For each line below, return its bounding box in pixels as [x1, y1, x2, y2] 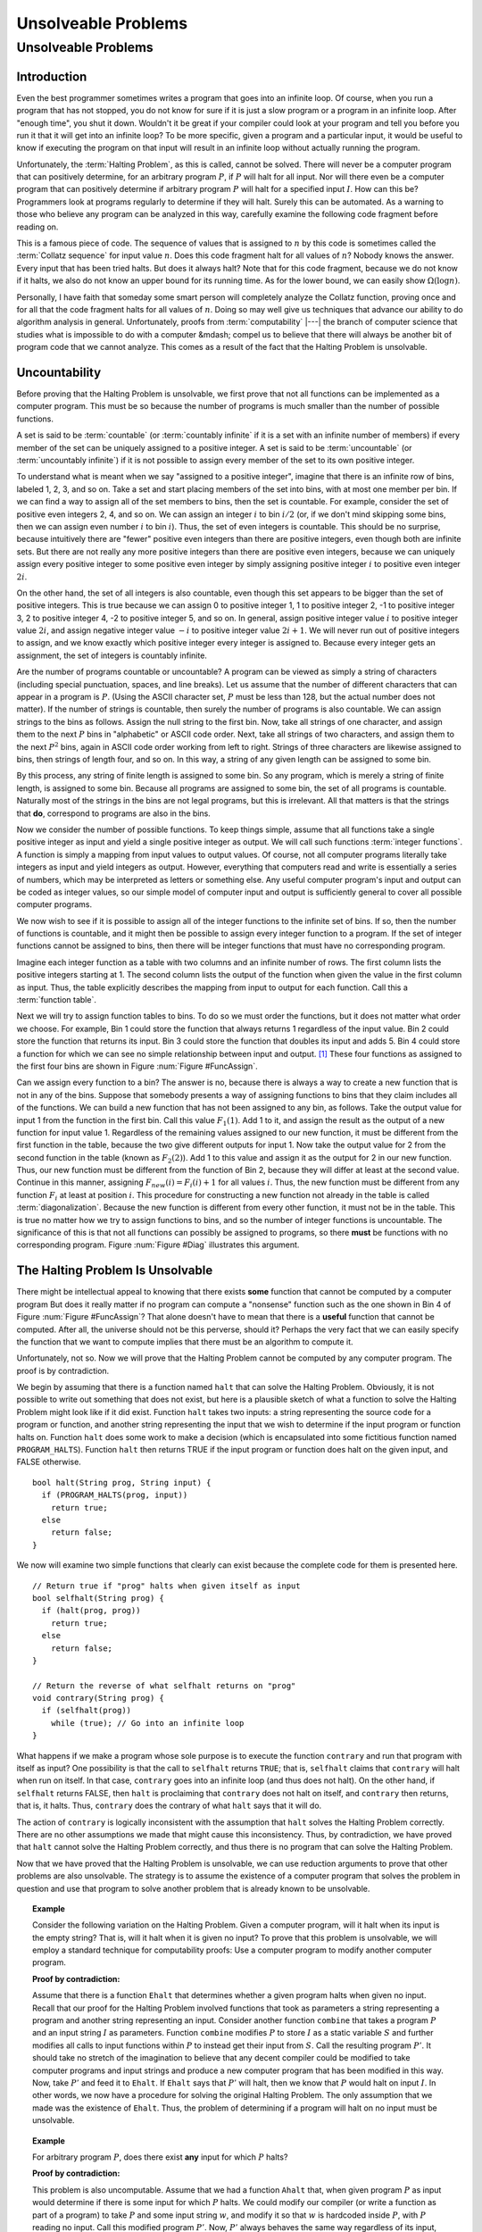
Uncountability [16, 364, 102, 379]
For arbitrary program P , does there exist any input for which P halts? [32, 2152, 288, 2162]
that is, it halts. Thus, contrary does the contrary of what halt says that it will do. [16, 1800, 322, 1811]
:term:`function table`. [16, 995, 97, 1005]
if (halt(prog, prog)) [41, 1605, 141, 1616]
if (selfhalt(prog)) [41, 1705, 132, 1716]
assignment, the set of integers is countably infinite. [16, 650, 207, 661]
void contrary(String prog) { [32, 1693, 165, 1703]
